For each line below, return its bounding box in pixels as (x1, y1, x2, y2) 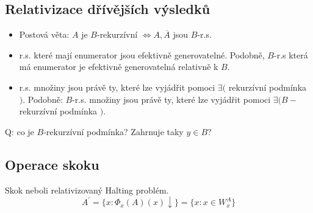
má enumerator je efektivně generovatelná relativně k (19, 60, 218, 73)
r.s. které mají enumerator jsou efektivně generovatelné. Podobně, (19, 48, 265, 61)
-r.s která (273, 48, 308, 61)
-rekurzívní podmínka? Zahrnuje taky (43, 125, 184, 138)
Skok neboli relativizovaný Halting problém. (5, 183, 169, 196)
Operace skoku (5, 155, 99, 173)
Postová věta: (19, 28, 70, 41)
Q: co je (5, 125, 34, 138)
